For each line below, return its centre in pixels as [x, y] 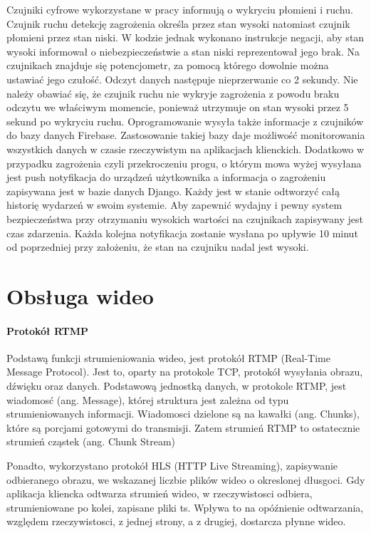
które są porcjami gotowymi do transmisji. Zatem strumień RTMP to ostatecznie [183, 427]
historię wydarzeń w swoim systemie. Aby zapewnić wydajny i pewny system [174, 205]
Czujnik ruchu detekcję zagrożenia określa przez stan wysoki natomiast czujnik [178, 23]
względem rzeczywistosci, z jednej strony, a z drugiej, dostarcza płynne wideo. [176, 521]
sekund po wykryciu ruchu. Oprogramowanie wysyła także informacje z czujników [185, 121]
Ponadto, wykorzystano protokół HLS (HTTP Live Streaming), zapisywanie [172, 466]
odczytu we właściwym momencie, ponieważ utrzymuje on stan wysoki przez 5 [178, 107]
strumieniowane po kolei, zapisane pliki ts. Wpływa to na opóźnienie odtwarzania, [185, 507]
